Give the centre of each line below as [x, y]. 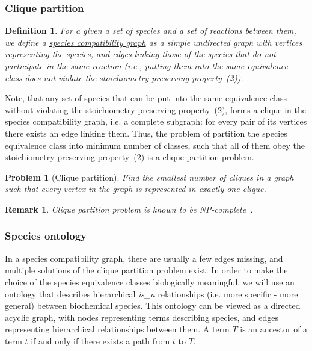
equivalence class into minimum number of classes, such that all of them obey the [155, 145]
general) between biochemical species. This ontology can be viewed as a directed [153, 306]
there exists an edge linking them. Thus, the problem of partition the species [146, 133]
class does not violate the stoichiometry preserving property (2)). [124, 77]
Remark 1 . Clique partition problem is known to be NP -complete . [129, 209]
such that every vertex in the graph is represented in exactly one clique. [136, 189]
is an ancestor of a [274, 329]
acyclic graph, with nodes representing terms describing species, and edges [142, 317]
